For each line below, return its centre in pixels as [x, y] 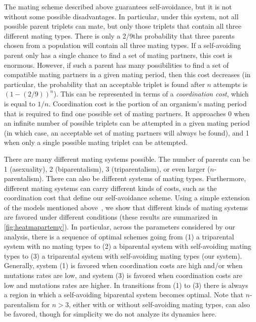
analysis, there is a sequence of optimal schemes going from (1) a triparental [119, 236]
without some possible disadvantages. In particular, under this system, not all [121, 16]
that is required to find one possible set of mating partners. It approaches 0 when [127, 113]
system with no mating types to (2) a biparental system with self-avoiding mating [128, 246]
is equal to [20, 103]
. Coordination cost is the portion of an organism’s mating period [147, 103]
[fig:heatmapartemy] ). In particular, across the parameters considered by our [120, 227]
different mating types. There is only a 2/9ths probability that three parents [119, 35]
